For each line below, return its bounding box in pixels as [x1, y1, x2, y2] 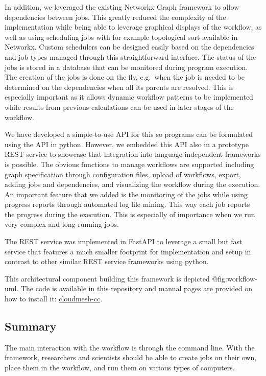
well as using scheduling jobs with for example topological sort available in [5, 31, 238, 42]
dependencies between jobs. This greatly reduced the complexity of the [5, 11, 226, 22]
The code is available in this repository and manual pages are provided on [20, 283, 253, 294]
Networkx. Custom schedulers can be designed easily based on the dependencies [5, 41, 254, 52]
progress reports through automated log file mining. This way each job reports [5, 199, 250, 209]
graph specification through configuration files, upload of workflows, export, [5, 169, 241, 179]
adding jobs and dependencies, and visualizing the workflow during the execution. [5, 179, 260, 190]
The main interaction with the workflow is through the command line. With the [5, 342, 255, 353]
